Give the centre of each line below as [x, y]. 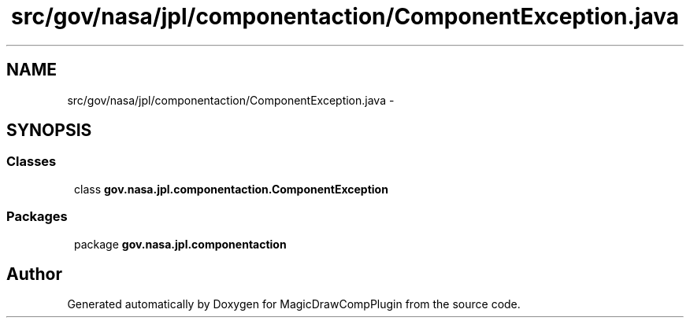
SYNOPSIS [49, 131]
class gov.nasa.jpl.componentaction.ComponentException [231, 189]
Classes [32, 162]
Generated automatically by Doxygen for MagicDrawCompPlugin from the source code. [294, 304]
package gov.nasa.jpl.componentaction [180, 244]
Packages [37, 217]
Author [34, 274]
